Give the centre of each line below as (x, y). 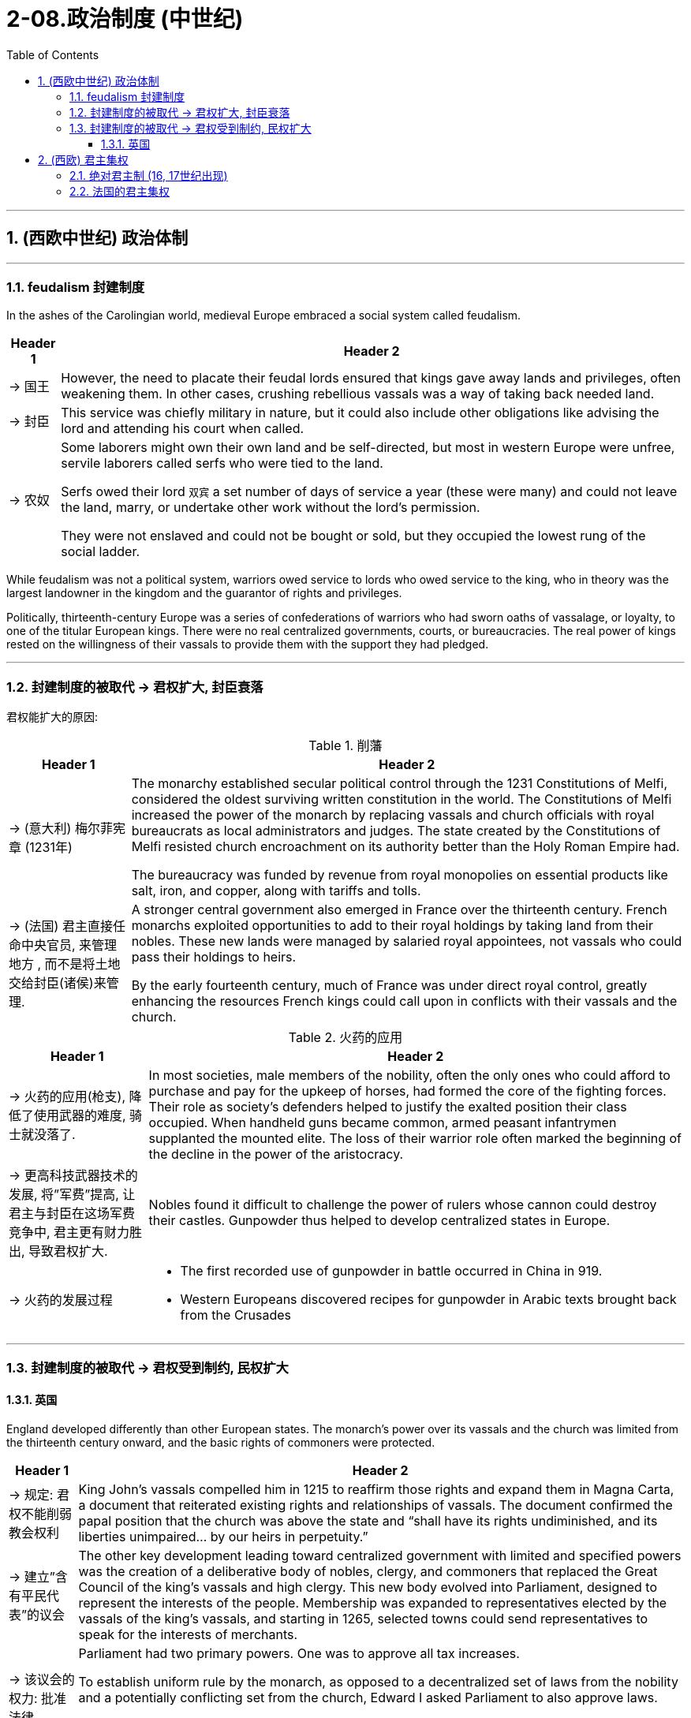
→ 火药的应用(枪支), (67, 1097)
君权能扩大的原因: (52, 717)
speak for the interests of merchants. (188, 1634)
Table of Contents (53, 54)
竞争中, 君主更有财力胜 (76, 1232)
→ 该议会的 (42, 1679)
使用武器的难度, (80, 1116)
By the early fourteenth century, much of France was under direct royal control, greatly (389, 986)
